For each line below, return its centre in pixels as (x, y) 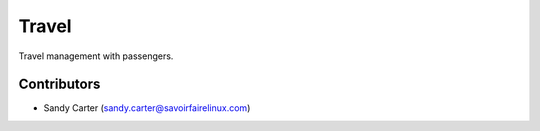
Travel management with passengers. (96, 56)
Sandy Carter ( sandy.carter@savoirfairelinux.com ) (147, 108)
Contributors (59, 84)
